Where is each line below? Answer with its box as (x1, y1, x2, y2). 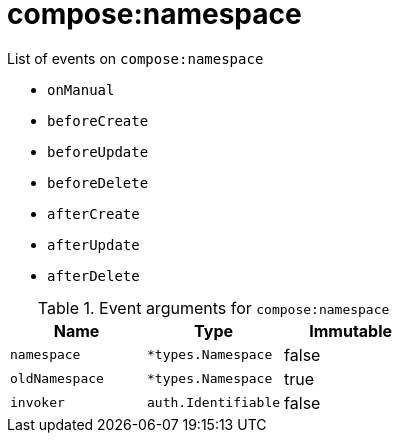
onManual (47, 81, 115, 98)
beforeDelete (47, 174, 149, 191)
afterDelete (47, 267, 140, 284)
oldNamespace (10, 371, 104, 387)
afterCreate (47, 205, 140, 222)
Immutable (309, 320, 393, 341)
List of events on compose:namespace (7, 49, 264, 67)
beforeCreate (47, 112, 149, 129)
